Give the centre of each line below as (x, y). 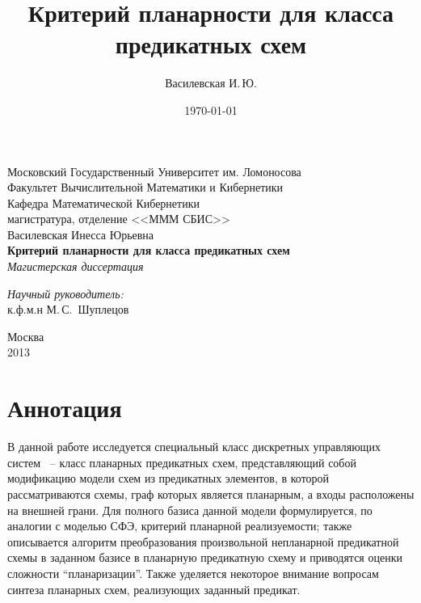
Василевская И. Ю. (211, 83)
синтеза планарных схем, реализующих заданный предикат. (154, 589)
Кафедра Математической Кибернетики (103, 202)
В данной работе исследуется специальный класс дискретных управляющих (194, 447)
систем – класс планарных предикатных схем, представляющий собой (182, 462)
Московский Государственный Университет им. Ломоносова (154, 171)
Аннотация (65, 408)
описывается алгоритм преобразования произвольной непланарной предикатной (203, 541)
